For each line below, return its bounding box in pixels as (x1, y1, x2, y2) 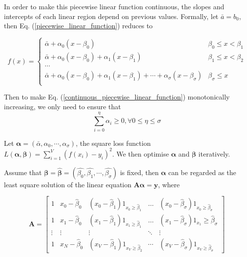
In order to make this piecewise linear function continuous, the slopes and (4, 1, 225, 11)
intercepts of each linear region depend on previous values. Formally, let (4, 11, 219, 21)
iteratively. (198, 148, 230, 158)
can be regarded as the (168, 167, 236, 177)
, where (158, 179, 180, 189)
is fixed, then (120, 167, 159, 177)
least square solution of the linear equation (4, 179, 132, 189)
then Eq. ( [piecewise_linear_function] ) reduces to (4, 20, 153, 31)
